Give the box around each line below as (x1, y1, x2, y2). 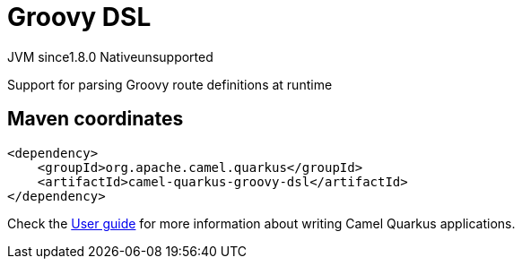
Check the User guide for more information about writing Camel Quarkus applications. (7, 215, 516, 231)
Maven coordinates (7, 107, 184, 131)
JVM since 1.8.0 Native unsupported (7, 48, 213, 64)
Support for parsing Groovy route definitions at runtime (7, 76, 333, 92)
